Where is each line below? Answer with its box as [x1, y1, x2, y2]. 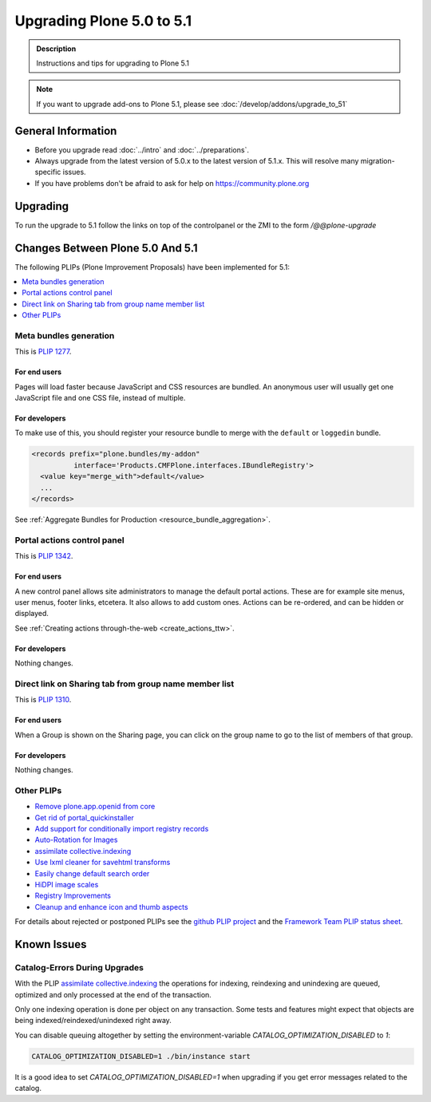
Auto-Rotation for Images [34, 835, 118, 845]
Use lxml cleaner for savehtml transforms [34, 858, 171, 867]
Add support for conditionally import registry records [34, 824, 209, 833]
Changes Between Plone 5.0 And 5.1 [14, 241, 199, 255]
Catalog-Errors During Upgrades [14, 962, 144, 973]
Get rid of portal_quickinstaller [34, 812, 135, 822]
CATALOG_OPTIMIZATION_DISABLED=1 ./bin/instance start [31, 1052, 251, 1061]
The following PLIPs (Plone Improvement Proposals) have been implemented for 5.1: [14, 262, 291, 271]
